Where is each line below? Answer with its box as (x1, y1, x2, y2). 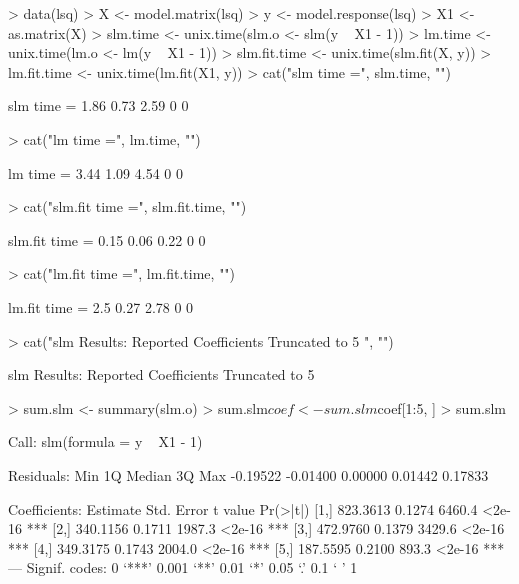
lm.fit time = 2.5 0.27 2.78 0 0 (8, 296, 194, 317)
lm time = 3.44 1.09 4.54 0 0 (8, 162, 183, 183)
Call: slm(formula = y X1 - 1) (8, 431, 203, 452)
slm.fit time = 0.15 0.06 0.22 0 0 (8, 229, 206, 250)
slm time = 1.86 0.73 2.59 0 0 (8, 95, 189, 116)
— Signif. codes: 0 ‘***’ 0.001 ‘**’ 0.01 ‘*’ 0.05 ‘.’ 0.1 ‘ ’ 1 (8, 557, 358, 578)
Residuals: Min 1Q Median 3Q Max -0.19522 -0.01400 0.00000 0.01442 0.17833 (8, 464, 489, 485)
